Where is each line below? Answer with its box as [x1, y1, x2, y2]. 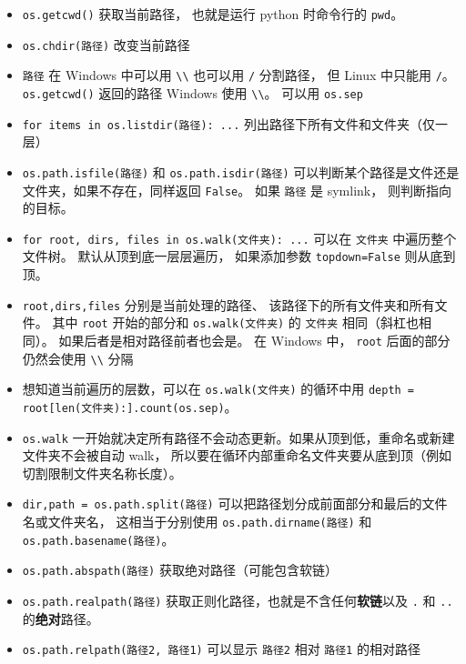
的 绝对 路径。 [22, 609, 99, 628]
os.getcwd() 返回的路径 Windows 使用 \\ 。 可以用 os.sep [22, 83, 363, 102]
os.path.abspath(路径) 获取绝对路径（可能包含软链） [22, 560, 338, 579]
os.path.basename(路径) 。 [22, 529, 175, 548]
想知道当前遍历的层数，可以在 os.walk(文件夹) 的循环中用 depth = [22, 379, 415, 398]
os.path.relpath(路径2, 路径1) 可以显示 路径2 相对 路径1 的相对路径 [22, 639, 420, 659]
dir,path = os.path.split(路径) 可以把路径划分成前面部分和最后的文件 [22, 494, 448, 513]
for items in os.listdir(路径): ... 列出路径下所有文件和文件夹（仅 [22, 114, 436, 133]
